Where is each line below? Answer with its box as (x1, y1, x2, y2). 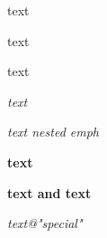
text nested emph (7, 122, 100, 141)
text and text (7, 183, 92, 202)
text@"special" (7, 214, 83, 233)
